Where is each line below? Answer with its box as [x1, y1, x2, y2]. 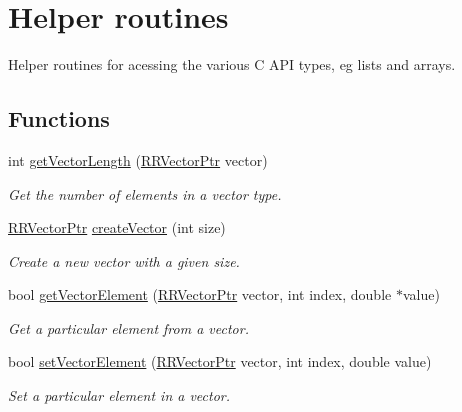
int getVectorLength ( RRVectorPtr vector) [8, 149, 268, 170]
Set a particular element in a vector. [8, 385, 231, 406]
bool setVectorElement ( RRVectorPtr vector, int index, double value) [8, 351, 432, 372]
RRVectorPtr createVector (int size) [8, 217, 226, 238]
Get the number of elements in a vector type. [8, 183, 282, 204]
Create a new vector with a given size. [8, 250, 240, 271]
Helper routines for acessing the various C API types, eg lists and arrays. [8, 54, 456, 75]
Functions [8, 103, 110, 134]
